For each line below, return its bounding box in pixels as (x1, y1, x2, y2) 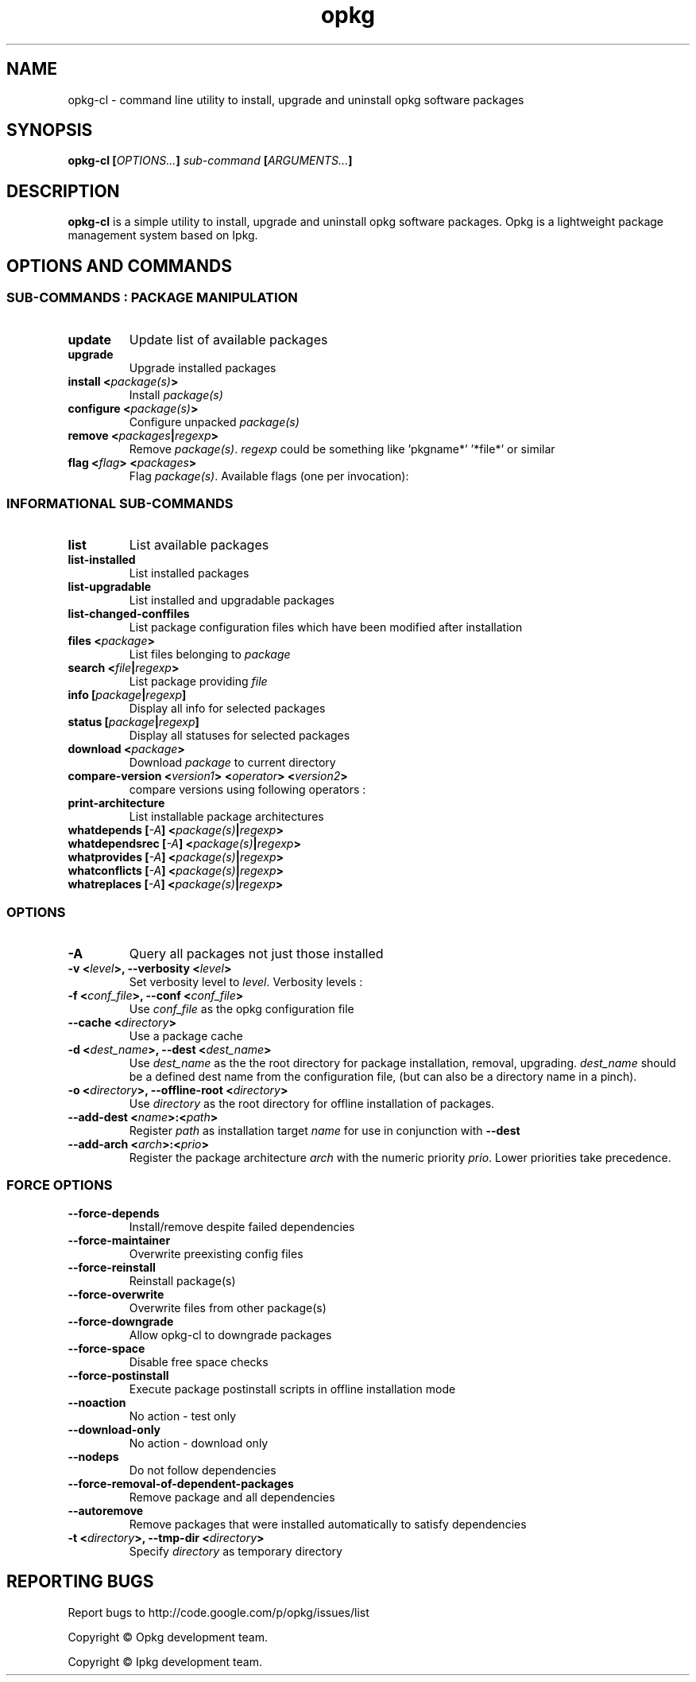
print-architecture (68, 796, 165, 810)
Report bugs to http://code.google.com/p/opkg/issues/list (68, 1605, 369, 1619)
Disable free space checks (129, 1354, 269, 1369)
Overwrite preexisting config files (129, 1246, 304, 1261)
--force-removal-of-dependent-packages (68, 1476, 294, 1490)
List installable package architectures (129, 810, 324, 824)
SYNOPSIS (6, 120, 93, 141)
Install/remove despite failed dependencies (129, 1219, 355, 1233)
